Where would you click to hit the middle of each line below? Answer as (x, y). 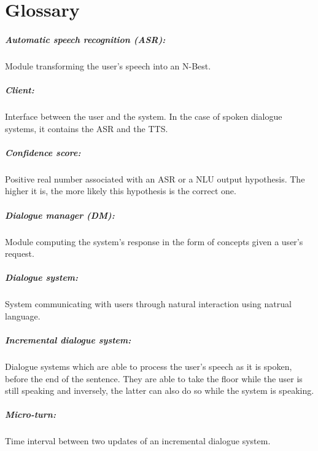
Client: (20, 90)
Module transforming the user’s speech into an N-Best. (108, 65)
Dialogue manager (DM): (60, 215)
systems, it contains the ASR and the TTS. (87, 128)
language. (23, 316)
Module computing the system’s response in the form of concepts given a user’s (154, 241)
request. (20, 253)
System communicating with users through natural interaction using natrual (148, 304)
